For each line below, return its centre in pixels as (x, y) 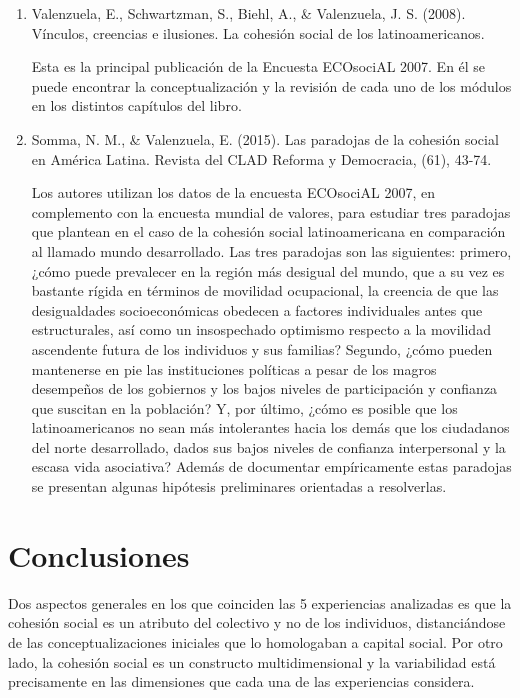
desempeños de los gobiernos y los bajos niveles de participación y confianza (264, 388)
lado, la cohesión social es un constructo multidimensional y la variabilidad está (252, 661)
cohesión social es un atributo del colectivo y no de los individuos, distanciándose (257, 622)
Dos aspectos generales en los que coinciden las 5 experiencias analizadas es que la (260, 602)
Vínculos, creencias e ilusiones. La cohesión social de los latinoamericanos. (258, 32)
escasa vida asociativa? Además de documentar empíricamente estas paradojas (271, 466)
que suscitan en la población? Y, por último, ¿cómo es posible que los (244, 407)
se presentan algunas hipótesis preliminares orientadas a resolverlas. (239, 486)
